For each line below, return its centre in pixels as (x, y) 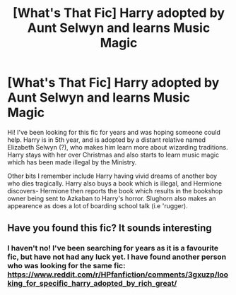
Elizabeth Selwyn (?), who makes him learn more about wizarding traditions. (118, 147)
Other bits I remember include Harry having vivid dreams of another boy (112, 176)
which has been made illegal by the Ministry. (72, 162)
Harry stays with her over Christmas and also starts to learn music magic (113, 155)
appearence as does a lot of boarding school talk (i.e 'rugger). (98, 205)
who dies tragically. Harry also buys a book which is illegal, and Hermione (115, 183)
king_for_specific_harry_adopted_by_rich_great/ (92, 284)
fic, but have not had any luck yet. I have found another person (117, 257)
